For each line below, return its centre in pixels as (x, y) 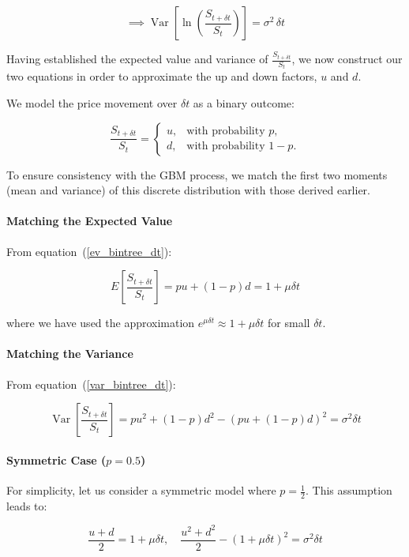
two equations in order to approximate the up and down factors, (162, 76)
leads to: (27, 505)
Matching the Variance (70, 354)
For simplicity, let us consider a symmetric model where (141, 490)
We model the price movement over (92, 103)
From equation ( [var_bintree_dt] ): (91, 384)
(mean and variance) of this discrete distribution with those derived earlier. (189, 190)
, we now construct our (347, 58)
